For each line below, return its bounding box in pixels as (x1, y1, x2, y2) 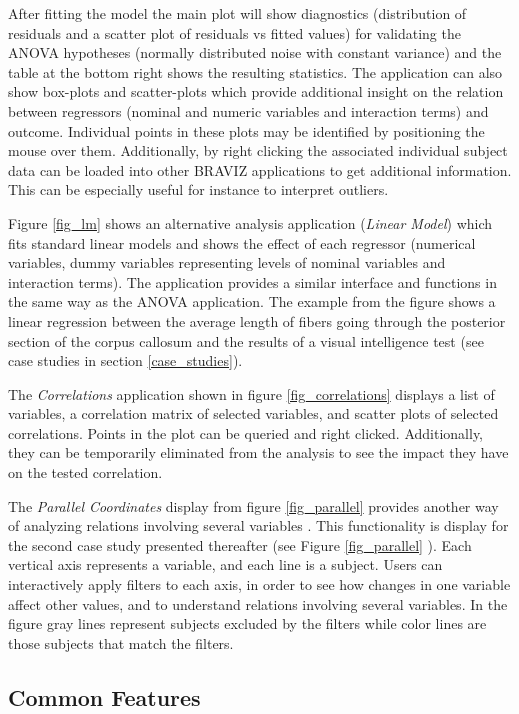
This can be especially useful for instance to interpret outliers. (8, 179, 389, 200)
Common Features (8, 681, 201, 712)
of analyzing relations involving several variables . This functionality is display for (8, 515, 509, 536)
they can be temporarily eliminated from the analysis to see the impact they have (8, 442, 509, 463)
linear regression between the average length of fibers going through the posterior (8, 310, 506, 331)
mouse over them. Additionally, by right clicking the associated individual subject (8, 140, 508, 161)
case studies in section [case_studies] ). (8, 350, 243, 371)
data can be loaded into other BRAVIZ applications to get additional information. (8, 159, 512, 180)
